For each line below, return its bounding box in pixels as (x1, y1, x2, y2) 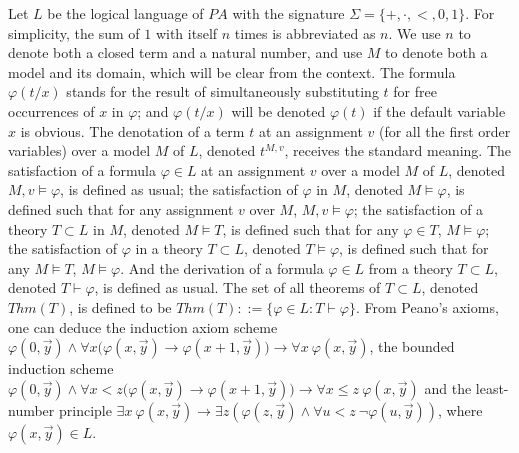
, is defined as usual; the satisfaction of (60, 179, 298, 200)
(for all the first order (378, 120, 511, 141)
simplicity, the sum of (8, 22, 140, 43)
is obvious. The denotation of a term (20, 120, 245, 141)
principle (58, 399, 112, 420)
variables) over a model (8, 140, 151, 161)
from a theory (368, 257, 453, 278)
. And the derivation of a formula (120, 257, 324, 278)
